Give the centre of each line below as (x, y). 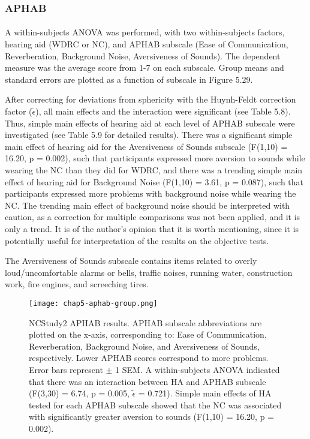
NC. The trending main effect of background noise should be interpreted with (148, 205)
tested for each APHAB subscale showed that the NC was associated (155, 405)
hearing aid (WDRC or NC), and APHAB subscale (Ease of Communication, (147, 44)
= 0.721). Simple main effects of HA (205, 393)
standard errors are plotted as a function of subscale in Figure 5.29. (129, 79)
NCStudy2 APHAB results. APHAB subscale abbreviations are (145, 322)
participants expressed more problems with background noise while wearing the (151, 193)
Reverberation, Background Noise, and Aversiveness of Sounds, (144, 346)
